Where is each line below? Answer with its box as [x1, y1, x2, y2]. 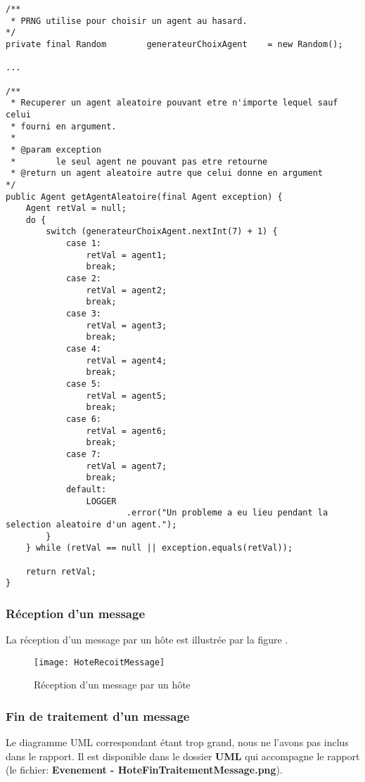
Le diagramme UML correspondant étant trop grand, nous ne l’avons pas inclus [6, 735, 349, 750]
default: [65, 484, 107, 494]
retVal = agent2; [86, 285, 167, 295]
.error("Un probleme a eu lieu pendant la [126, 508, 328, 518]
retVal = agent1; [86, 250, 167, 260]
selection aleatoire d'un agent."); [6, 519, 177, 530]
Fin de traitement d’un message [6, 707, 190, 724]
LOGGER [86, 496, 117, 506]
